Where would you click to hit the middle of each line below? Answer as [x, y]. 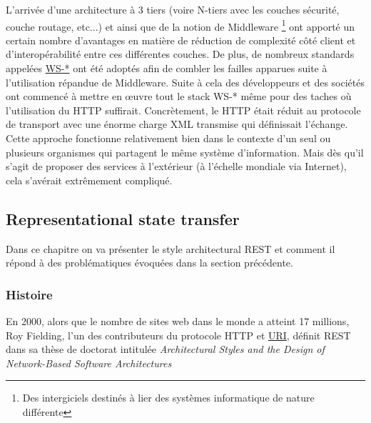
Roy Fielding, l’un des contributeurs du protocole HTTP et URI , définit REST [178, 335]
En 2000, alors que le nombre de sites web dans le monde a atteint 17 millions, [178, 320]
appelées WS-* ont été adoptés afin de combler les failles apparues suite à [167, 68]
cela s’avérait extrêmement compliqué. [89, 180]
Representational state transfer [123, 218]
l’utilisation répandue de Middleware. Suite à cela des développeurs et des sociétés [185, 82]
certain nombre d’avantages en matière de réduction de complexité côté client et [181, 40]
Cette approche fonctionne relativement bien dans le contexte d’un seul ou [168, 138]
